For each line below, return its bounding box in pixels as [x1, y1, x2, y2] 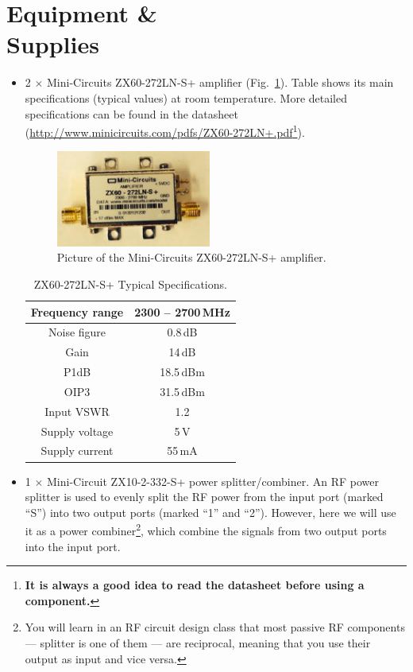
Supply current [41, 442, 114, 459]
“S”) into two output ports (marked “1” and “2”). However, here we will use [25, 503, 396, 520]
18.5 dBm [160, 363, 205, 380]
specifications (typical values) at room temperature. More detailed [25, 89, 348, 106]
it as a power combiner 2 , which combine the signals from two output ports [25, 520, 387, 538]
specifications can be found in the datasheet [25, 105, 238, 122]
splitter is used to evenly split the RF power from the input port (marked [25, 488, 384, 505]
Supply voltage [41, 422, 114, 439]
